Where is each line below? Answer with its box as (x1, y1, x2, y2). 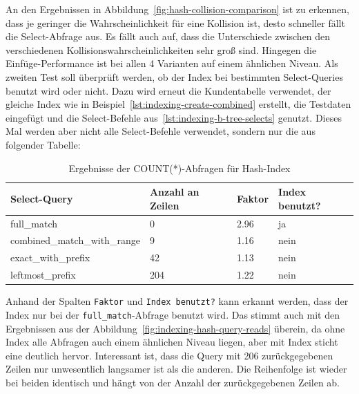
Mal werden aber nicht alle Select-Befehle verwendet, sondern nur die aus (6, 124, 316, 138)
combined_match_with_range (10, 233, 140, 247)
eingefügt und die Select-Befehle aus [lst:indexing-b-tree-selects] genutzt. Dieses (6, 110, 342, 124)
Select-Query (10, 191, 73, 205)
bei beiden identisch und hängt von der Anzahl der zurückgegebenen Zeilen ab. (6, 375, 340, 389)
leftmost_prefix (10, 268, 76, 282)
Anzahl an (149, 185, 200, 199)
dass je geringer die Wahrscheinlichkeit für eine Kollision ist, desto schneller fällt (6, 15, 345, 30)
